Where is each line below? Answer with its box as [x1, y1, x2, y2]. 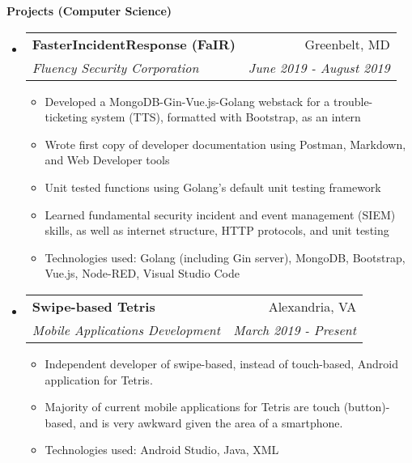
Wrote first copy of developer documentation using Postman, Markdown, [45, 135, 406, 152]
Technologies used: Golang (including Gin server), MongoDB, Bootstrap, [45, 248, 406, 265]
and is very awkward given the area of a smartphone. [79, 414, 343, 431]
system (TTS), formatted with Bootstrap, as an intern [91, 108, 361, 125]
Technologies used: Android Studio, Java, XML [45, 441, 279, 458]
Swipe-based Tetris [32, 296, 155, 316]
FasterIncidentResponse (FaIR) [32, 34, 236, 53]
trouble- [333, 92, 373, 109]
